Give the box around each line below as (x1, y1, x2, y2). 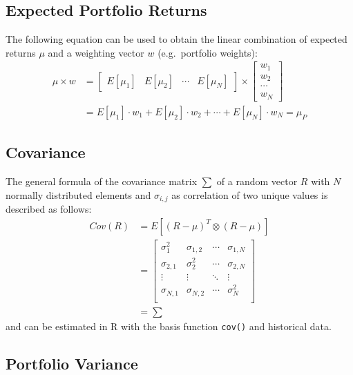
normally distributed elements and (6, 187, 151, 202)
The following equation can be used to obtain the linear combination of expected (6, 32, 347, 46)
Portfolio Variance (6, 352, 138, 374)
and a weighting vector (48, 45, 144, 59)
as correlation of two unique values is (171, 187, 328, 202)
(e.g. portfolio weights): (158, 45, 258, 59)
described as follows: (6, 202, 92, 216)
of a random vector (216, 174, 298, 189)
